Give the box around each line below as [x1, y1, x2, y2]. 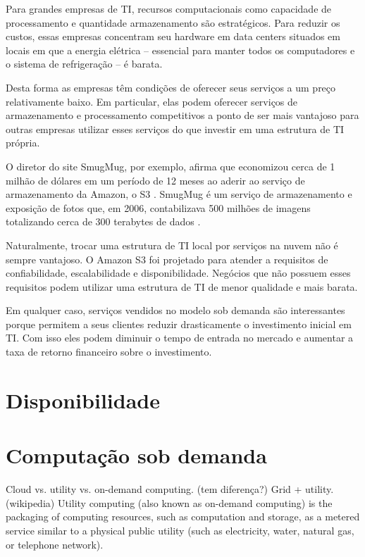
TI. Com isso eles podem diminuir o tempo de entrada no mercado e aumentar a [6, 330, 354, 345]
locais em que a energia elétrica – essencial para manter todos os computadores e [6, 42, 355, 57]
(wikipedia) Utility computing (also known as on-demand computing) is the [6, 495, 333, 510]
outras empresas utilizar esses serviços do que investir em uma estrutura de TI [6, 121, 345, 136]
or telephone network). [6, 537, 104, 551]
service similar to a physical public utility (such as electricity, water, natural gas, [6, 522, 354, 537]
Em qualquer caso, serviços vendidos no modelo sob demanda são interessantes [6, 303, 345, 318]
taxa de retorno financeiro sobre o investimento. [6, 344, 212, 359]
